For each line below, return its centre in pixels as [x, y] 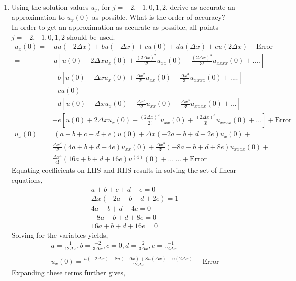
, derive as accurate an [200, 7]
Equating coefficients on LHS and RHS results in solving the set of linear [124, 170]
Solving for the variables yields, [60, 234]
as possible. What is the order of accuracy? [159, 17]
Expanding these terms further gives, [68, 272]
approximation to [38, 17]
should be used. [91, 37]
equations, [27, 180]
